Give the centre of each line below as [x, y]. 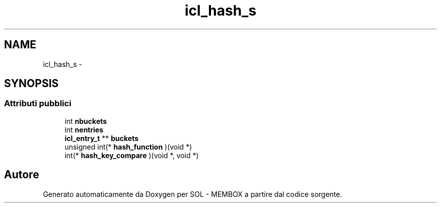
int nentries [84, 129]
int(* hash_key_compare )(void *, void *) [132, 155]
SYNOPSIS [31, 84]
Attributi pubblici [38, 104]
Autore [22, 175]
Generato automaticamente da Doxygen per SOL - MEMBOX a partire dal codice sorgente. [193, 194]
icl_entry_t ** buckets [102, 138]
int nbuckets [86, 121]
